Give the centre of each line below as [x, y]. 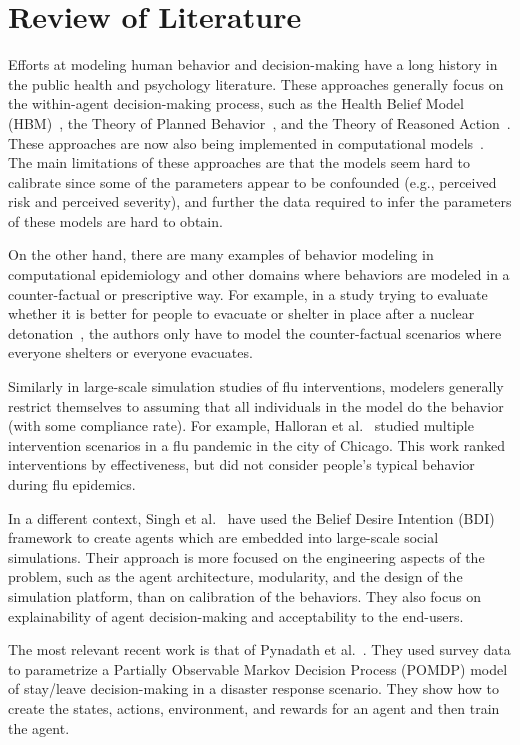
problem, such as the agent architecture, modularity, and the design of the [235, 576]
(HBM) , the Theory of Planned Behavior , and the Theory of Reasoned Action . [259, 122]
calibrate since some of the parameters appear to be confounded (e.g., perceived [252, 181]
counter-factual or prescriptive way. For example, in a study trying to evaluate [248, 293]
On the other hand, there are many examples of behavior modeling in [221, 254]
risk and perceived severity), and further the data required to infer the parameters [260, 201]
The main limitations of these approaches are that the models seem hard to [239, 162]
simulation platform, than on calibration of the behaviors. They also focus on [244, 595]
